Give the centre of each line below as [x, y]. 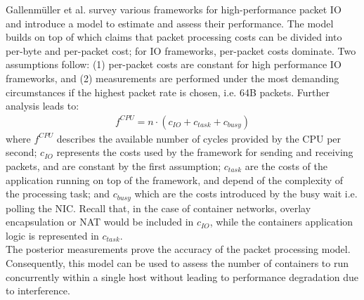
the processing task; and [58, 194]
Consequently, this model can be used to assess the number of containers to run [177, 262]
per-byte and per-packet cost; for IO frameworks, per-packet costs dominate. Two [181, 50]
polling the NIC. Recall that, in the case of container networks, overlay [158, 208]
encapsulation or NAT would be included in [100, 222]
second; [21, 152]
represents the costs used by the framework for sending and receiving [205, 152]
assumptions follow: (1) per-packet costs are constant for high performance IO [174, 64]
